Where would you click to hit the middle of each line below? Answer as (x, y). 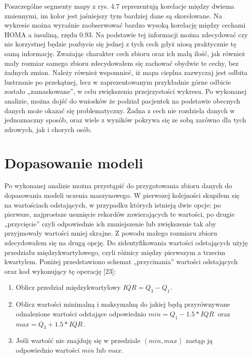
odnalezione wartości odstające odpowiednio (81, 313)
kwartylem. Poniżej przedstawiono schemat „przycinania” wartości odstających (121, 261)
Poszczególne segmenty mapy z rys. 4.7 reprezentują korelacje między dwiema (119, 6)
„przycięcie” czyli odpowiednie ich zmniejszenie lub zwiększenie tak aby (110, 223)
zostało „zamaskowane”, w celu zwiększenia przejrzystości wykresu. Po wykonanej (126, 91)
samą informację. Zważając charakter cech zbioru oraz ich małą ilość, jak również (125, 53)
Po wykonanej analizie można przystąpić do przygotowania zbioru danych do (118, 186)
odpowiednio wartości (48, 350)
